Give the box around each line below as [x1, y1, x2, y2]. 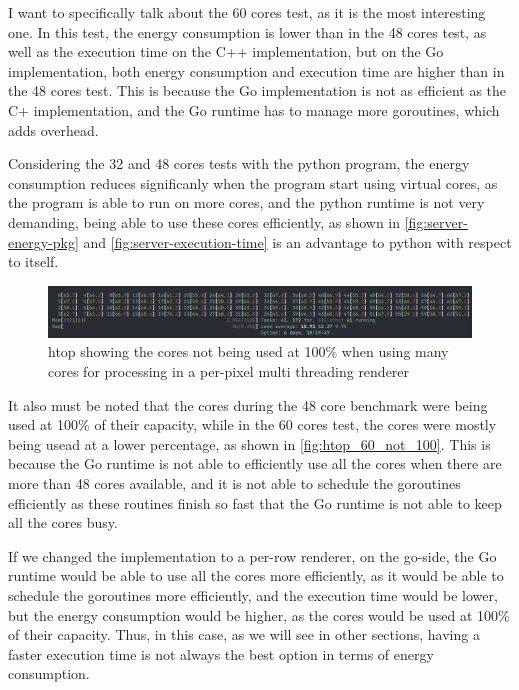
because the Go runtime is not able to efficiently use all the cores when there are [8, 453, 502, 474]
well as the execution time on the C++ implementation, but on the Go [8, 41, 444, 62]
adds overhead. [8, 119, 99, 140]
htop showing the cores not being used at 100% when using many [48, 341, 449, 362]
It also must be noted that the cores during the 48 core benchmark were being [8, 394, 488, 415]
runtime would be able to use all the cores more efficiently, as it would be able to [8, 565, 504, 586]
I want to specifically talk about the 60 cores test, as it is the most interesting [8, 2, 486, 22]
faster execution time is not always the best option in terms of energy [8, 643, 434, 664]
